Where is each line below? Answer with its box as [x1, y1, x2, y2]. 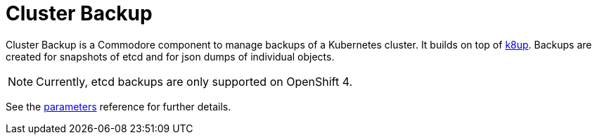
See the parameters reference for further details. [6, 100, 231, 113]
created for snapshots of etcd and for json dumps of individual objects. [6, 50, 335, 63]
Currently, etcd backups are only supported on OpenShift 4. [36, 74, 353, 89]
